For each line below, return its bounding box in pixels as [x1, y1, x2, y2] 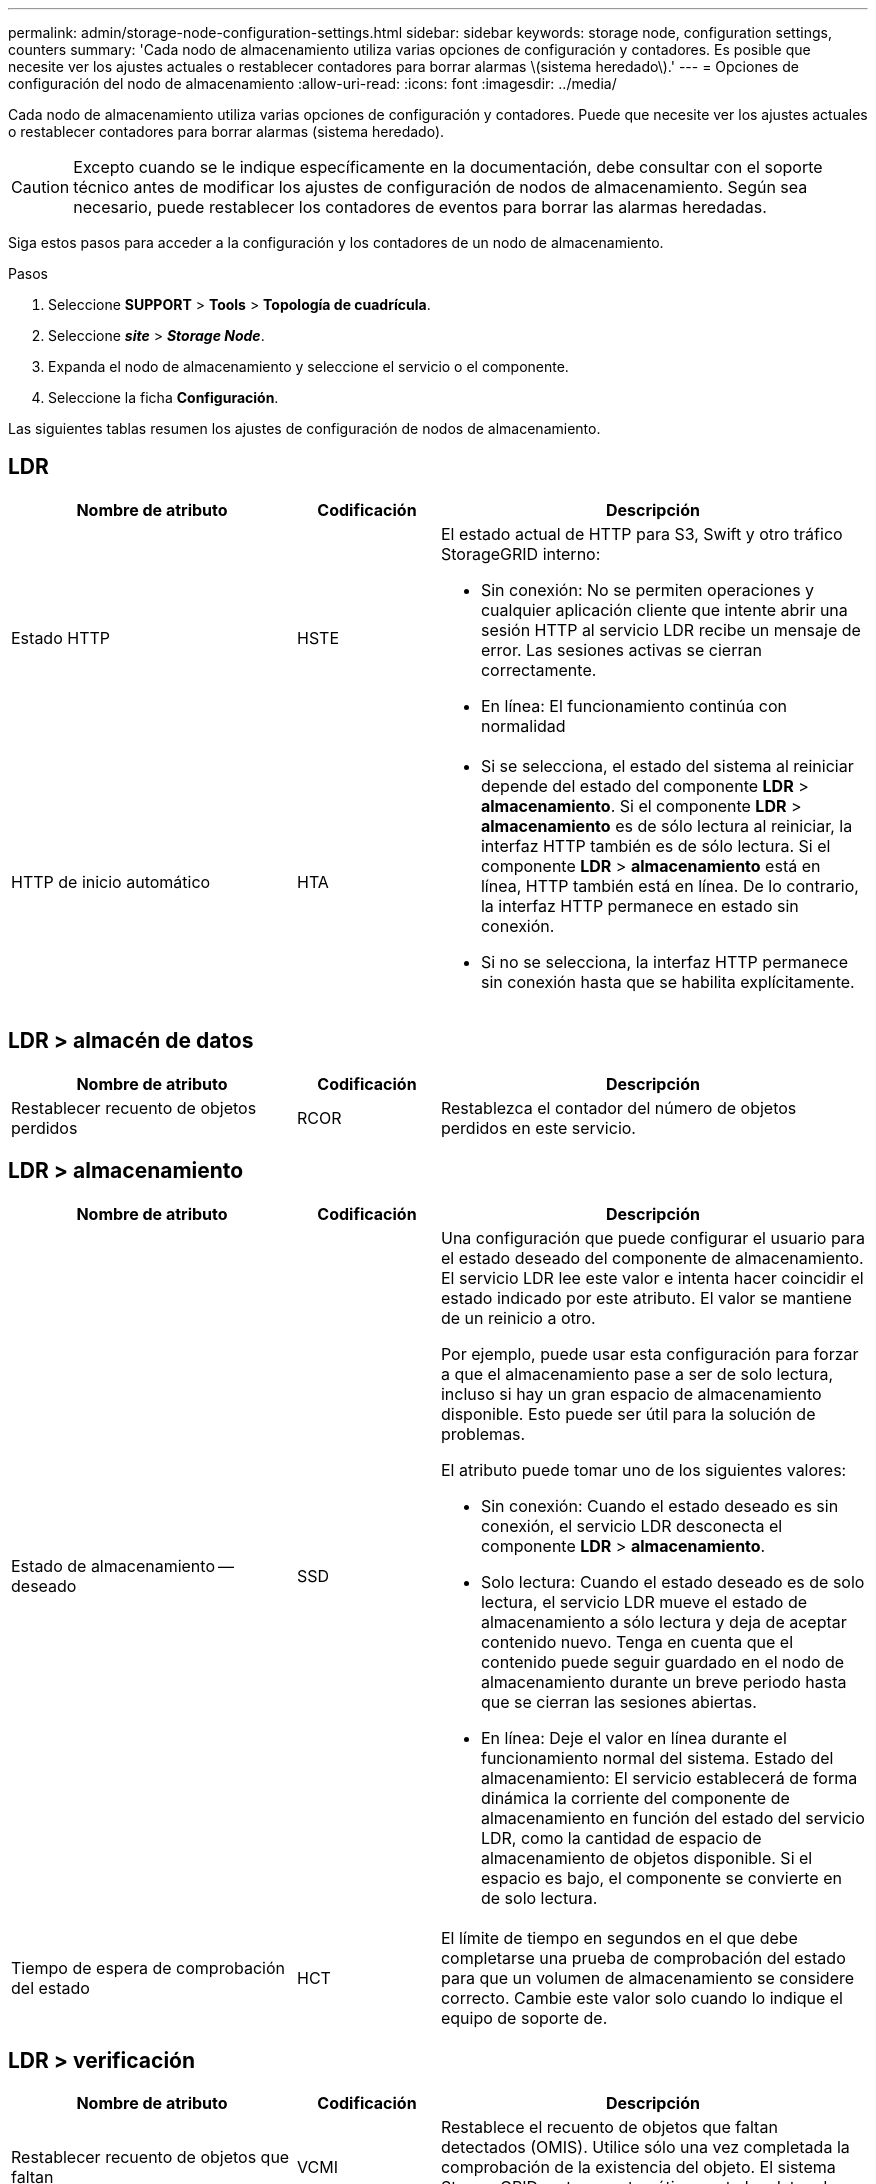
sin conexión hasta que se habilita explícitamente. [480, 971, 855, 992]
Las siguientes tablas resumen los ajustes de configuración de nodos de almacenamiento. [8, 420, 601, 437]
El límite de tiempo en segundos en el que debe [440, 1927, 798, 1948]
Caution [11, 177, 70, 197]
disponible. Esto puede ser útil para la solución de [440, 1403, 816, 1424]
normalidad [480, 715, 566, 736]
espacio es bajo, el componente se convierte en [480, 1867, 842, 1888]
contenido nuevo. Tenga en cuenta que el [480, 1631, 793, 1652]
